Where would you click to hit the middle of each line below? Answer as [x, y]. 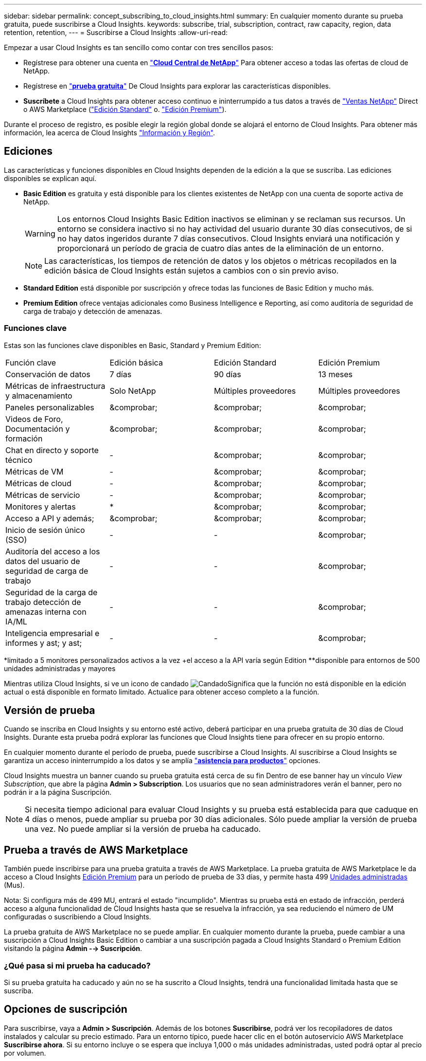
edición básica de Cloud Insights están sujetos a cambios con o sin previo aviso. [192, 270]
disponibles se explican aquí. [50, 178]
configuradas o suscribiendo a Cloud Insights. [78, 917]
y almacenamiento [39, 395]
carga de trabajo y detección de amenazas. [93, 311]
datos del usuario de [43, 561]
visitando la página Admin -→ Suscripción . [73, 949]
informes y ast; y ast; [44, 643]
